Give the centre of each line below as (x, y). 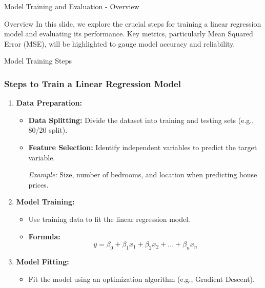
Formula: (44, 236)
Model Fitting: (43, 261)
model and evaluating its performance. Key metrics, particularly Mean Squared (129, 34)
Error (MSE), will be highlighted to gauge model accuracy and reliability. (120, 43)
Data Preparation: (49, 103)
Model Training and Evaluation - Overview (72, 6)
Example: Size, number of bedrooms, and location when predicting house (143, 174)
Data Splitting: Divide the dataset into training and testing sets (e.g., (141, 120)
